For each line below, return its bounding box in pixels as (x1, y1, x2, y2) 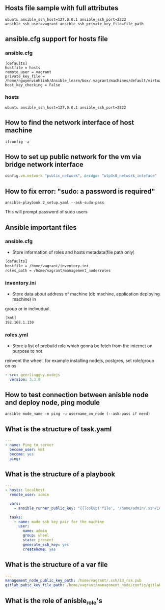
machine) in (12, 296, 36, 302)
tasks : (9, 515, 23, 520)
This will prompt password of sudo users (5, 209, 88, 215)
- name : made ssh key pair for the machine (14, 519, 105, 524)
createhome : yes (23, 547, 56, 552)
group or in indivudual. (5, 306, 51, 312)
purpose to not (12, 348, 43, 354)
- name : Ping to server (5, 443, 54, 447)
